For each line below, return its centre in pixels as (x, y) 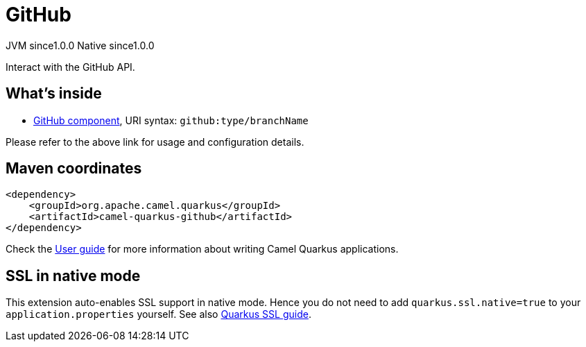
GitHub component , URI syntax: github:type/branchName (171, 120)
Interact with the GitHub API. (70, 67)
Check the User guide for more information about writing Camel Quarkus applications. (202, 249)
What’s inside (54, 94)
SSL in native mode (73, 276)
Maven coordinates (74, 169)
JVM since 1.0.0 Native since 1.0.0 (80, 45)
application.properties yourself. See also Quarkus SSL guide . (158, 314)
